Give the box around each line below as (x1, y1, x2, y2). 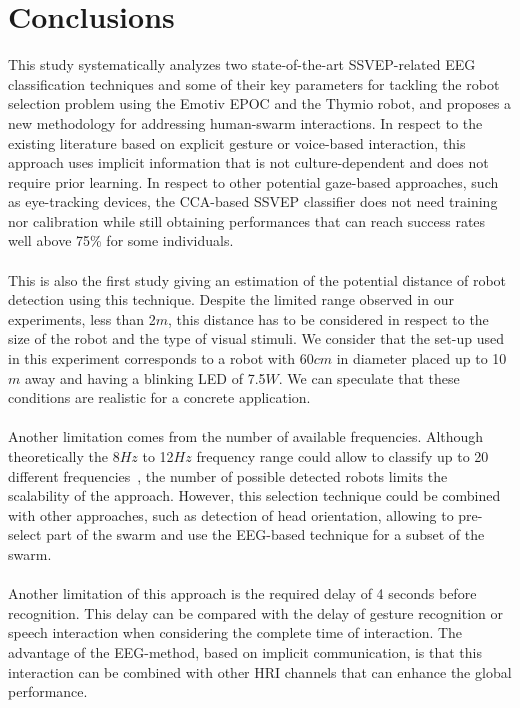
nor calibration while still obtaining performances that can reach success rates (8, 210, 486, 231)
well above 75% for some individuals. (8, 230, 234, 251)
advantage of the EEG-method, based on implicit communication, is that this (8, 641, 483, 662)
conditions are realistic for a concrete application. (8, 387, 311, 408)
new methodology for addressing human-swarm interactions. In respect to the (8, 112, 483, 133)
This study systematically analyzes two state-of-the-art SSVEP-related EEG (8, 54, 476, 75)
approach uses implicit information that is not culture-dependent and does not (8, 152, 489, 173)
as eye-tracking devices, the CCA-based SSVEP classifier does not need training (8, 191, 498, 212)
